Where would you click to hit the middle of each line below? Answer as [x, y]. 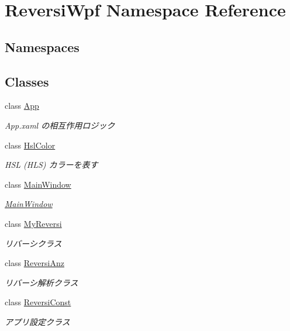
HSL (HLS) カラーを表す [51, 165]
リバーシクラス [33, 243]
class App [22, 106]
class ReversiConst [38, 302]
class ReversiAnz [34, 263]
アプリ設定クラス [37, 321]
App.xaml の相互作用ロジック [60, 125]
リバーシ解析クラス [42, 282]
